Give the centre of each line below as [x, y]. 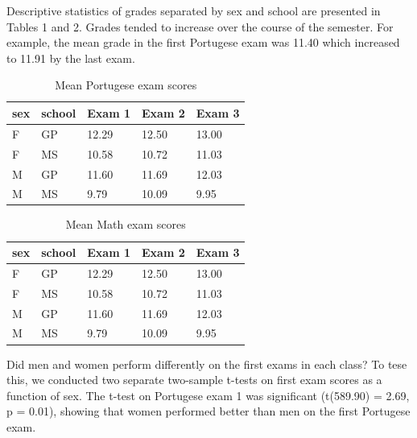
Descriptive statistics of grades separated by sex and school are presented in [194, 10]
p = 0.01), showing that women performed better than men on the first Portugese [208, 411]
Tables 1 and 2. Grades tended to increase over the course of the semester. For [200, 26]
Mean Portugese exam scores [126, 85]
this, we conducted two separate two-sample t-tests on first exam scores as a [194, 380]
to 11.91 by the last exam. [71, 58]
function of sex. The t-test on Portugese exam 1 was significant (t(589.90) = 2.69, [208, 395]
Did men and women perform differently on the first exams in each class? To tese [207, 364]
